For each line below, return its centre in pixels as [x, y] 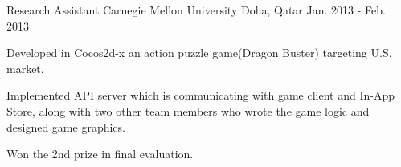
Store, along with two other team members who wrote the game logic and [188, 110]
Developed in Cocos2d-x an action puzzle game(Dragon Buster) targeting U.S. [199, 53]
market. [25, 68]
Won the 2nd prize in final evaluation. [100, 154]
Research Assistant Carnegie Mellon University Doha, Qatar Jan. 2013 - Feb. [196, 10]
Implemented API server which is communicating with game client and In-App [200, 95]
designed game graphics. [66, 126]
